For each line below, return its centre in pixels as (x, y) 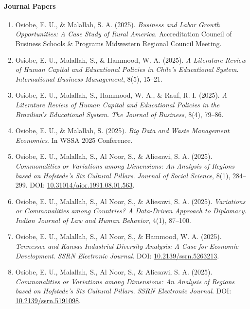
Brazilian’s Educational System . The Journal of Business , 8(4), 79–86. (119, 114)
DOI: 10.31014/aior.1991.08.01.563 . (82, 185)
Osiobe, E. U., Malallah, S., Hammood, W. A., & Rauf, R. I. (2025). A (121, 95)
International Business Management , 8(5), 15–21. (89, 78)
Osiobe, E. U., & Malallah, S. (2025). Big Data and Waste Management (122, 130)
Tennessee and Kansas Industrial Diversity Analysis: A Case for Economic (127, 246)
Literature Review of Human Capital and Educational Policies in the (117, 104)
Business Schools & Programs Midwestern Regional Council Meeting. (118, 43)
